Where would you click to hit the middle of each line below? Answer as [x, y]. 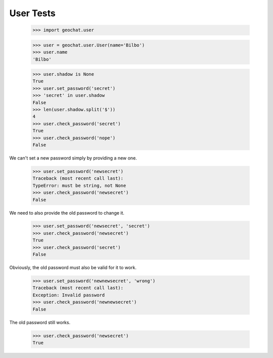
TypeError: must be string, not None [79, 185]
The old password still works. [40, 322]
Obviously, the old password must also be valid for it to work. [73, 268]
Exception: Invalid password [69, 295]
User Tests [32, 13]
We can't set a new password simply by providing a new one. [73, 158]
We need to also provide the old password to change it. [67, 213]
